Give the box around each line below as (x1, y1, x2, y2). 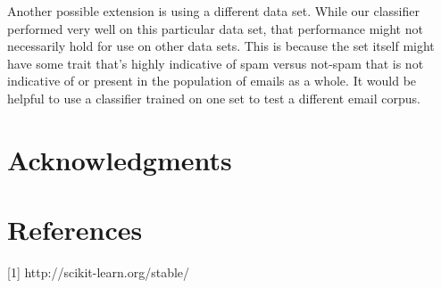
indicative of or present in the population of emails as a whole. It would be (7, 71, 417, 90)
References (7, 211, 143, 248)
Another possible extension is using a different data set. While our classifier (7, 2, 420, 20)
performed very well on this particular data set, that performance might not (7, 19, 423, 37)
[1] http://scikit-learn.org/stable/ (7, 263, 190, 282)
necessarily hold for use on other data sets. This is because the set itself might (7, 37, 435, 55)
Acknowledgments (7, 141, 232, 177)
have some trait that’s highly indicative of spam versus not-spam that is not (7, 53, 424, 72)
